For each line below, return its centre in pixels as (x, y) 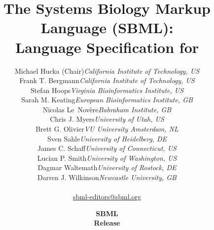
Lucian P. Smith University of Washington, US (107, 158)
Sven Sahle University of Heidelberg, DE (107, 138)
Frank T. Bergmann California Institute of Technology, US (107, 80)
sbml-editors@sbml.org (107, 197)
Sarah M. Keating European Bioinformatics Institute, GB (107, 100)
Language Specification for (107, 47)
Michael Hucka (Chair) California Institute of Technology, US (107, 70)
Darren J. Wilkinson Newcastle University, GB (107, 177)
